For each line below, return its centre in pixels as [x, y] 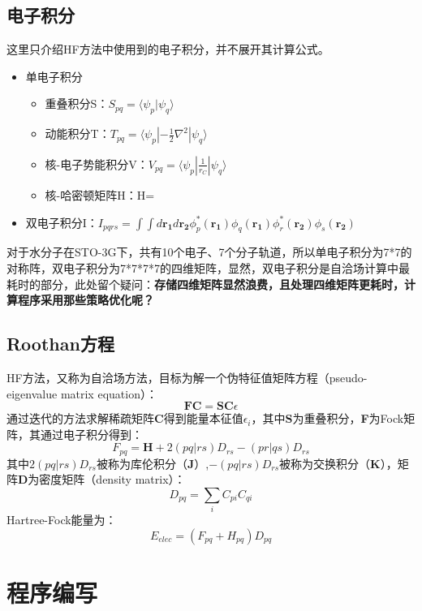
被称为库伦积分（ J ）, [153, 463]
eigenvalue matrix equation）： [82, 393]
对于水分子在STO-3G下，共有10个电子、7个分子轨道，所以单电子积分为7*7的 [209, 252]
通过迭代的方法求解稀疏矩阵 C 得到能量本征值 [125, 418]
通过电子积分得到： [91, 434]
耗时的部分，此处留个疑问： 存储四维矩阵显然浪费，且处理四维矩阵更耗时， [205, 284]
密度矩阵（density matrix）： [112, 479]
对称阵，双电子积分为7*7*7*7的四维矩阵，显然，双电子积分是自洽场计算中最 [208, 267]
